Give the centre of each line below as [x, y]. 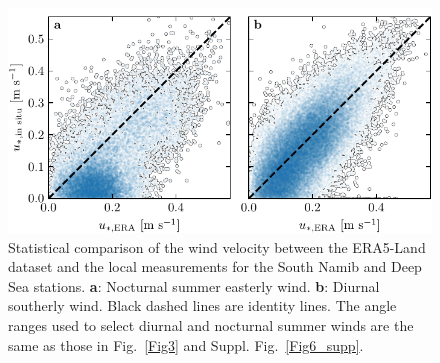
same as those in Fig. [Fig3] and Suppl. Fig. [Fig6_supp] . [186, 344]
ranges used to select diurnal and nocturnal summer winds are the [211, 324]
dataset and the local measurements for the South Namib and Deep [215, 266]
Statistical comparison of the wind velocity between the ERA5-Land [217, 246]
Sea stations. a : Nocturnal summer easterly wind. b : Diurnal [194, 285]
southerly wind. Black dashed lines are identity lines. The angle [202, 305]
